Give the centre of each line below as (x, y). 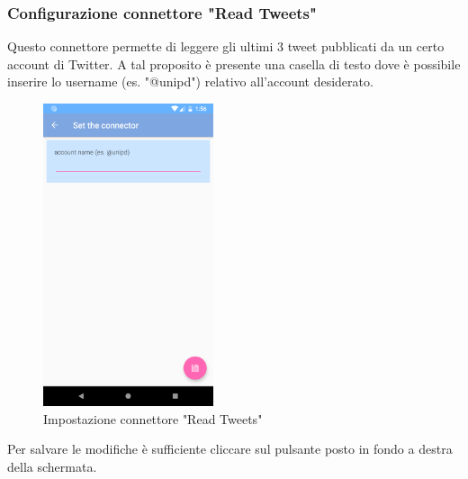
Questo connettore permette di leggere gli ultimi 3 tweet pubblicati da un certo (226, 46)
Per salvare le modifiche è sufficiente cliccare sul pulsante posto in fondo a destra (230, 449)
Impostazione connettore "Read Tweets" (153, 418)
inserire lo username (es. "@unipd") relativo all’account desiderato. (190, 81)
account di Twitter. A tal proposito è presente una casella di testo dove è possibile (234, 63)
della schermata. (52, 466)
